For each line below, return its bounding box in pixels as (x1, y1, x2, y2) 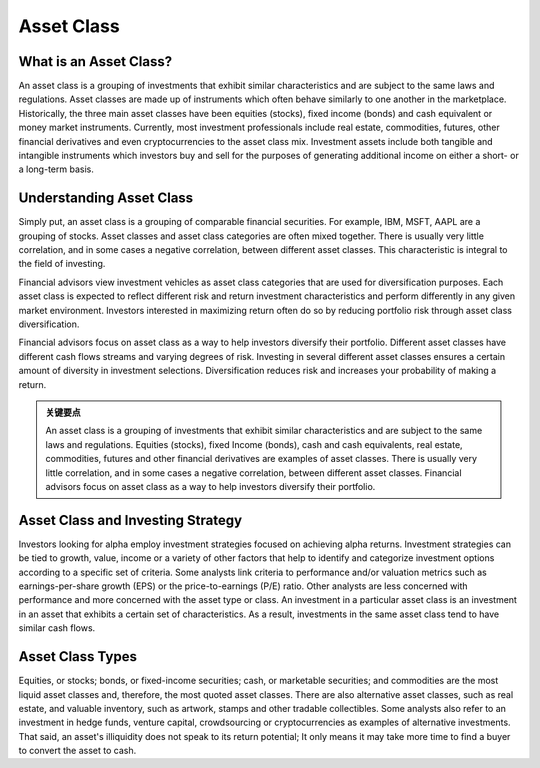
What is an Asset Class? (18, 53, 173, 70)
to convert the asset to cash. (18, 745, 137, 757)
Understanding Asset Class (18, 190, 194, 207)
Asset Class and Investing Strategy (18, 511, 243, 529)
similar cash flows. (18, 622, 96, 634)
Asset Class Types (18, 648, 137, 665)
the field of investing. (18, 258, 106, 270)
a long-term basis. (18, 163, 94, 175)
